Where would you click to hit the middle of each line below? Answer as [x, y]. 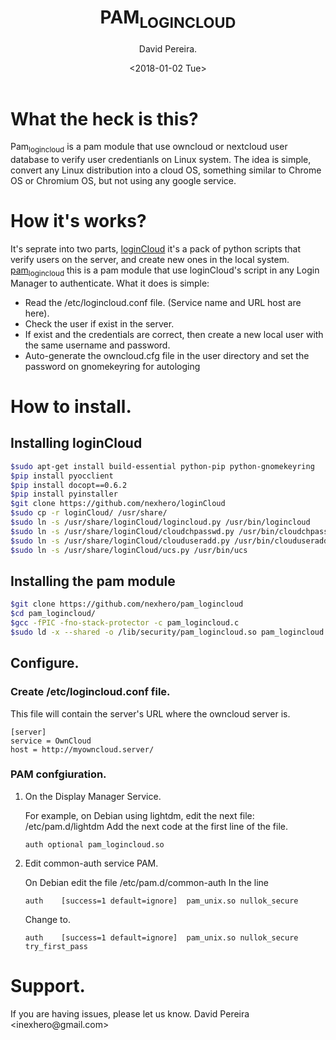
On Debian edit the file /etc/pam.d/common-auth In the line [146, 882]
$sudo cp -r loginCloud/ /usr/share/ [89, 513]
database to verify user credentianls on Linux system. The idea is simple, [161, 160]
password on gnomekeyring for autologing [112, 366]
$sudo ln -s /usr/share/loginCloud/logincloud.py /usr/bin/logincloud [160, 522]
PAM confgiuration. [58, 774]
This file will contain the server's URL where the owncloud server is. [150, 713]
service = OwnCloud [51, 741]
